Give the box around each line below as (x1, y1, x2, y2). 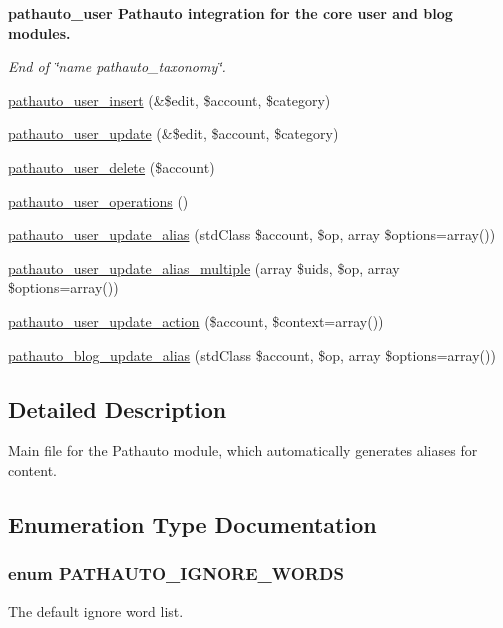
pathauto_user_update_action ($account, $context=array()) (8, 310, 384, 331)
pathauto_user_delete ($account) (8, 156, 215, 177)
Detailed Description (8, 393, 227, 424)
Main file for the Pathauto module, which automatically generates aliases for (8, 440, 478, 461)
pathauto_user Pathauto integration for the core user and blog (8, 3, 453, 23)
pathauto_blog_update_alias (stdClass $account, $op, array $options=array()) (8, 344, 496, 365)
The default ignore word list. (8, 600, 184, 621)
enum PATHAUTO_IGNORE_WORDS (8, 561, 344, 586)
